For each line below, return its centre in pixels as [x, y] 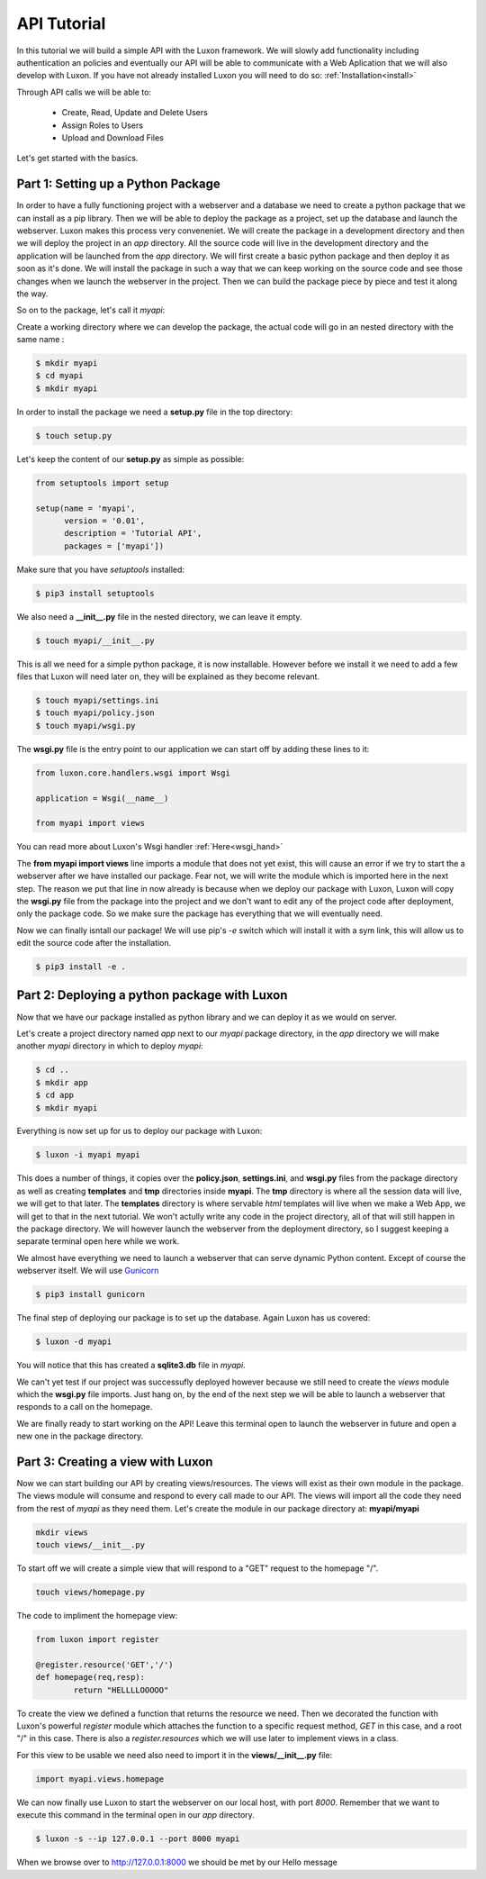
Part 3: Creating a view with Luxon [115, 1461]
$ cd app [55, 1095]
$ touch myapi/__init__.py [95, 640]
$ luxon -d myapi [74, 1342]
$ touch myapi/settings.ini [97, 701]
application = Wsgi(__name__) [102, 798]
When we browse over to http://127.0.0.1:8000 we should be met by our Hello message [177, 1862]
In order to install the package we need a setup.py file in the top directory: [155, 412]
